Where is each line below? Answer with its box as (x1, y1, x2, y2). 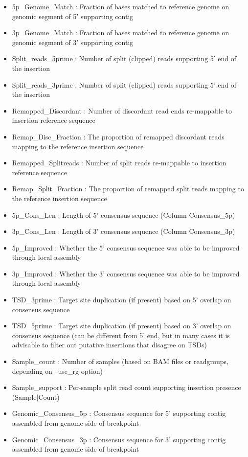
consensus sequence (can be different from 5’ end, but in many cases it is (12, 330, 230, 340)
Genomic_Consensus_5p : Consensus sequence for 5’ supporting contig (12, 408, 226, 418)
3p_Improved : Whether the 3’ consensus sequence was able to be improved (12, 268, 240, 278)
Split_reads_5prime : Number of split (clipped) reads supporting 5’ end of (12, 53, 237, 64)
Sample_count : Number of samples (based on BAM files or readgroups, (12, 356, 228, 366)
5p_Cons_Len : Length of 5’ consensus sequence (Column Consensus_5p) (12, 209, 235, 220)
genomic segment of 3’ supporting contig (12, 37, 134, 47)
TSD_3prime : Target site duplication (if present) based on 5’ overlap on (12, 295, 231, 305)
